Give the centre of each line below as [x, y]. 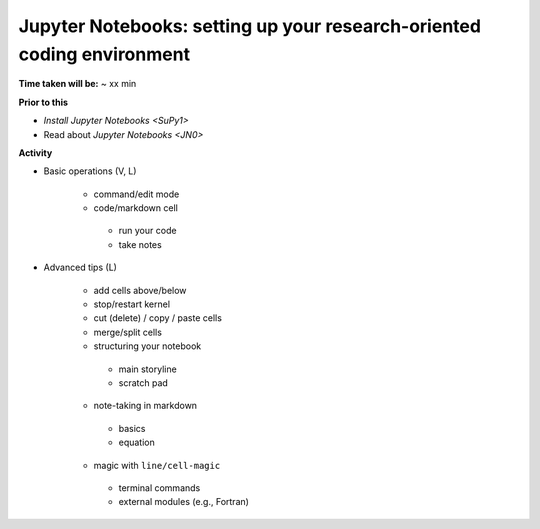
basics [132, 428]
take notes [140, 244]
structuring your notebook [147, 346]
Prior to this [43, 102]
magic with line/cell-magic [157, 465]
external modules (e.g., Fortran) [184, 502]
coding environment [104, 54]
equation [136, 442]
